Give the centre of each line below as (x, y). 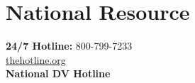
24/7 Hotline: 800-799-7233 (69, 46)
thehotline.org (36, 59)
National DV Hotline (58, 73)
